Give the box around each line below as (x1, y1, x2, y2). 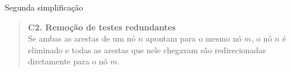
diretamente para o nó (28, 55, 108, 67)
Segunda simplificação (5, 1, 83, 13)
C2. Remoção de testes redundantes (28, 20, 176, 33)
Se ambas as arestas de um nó (28, 32, 136, 44)
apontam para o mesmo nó (146, 32, 242, 44)
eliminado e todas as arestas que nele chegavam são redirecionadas (28, 43, 266, 56)
